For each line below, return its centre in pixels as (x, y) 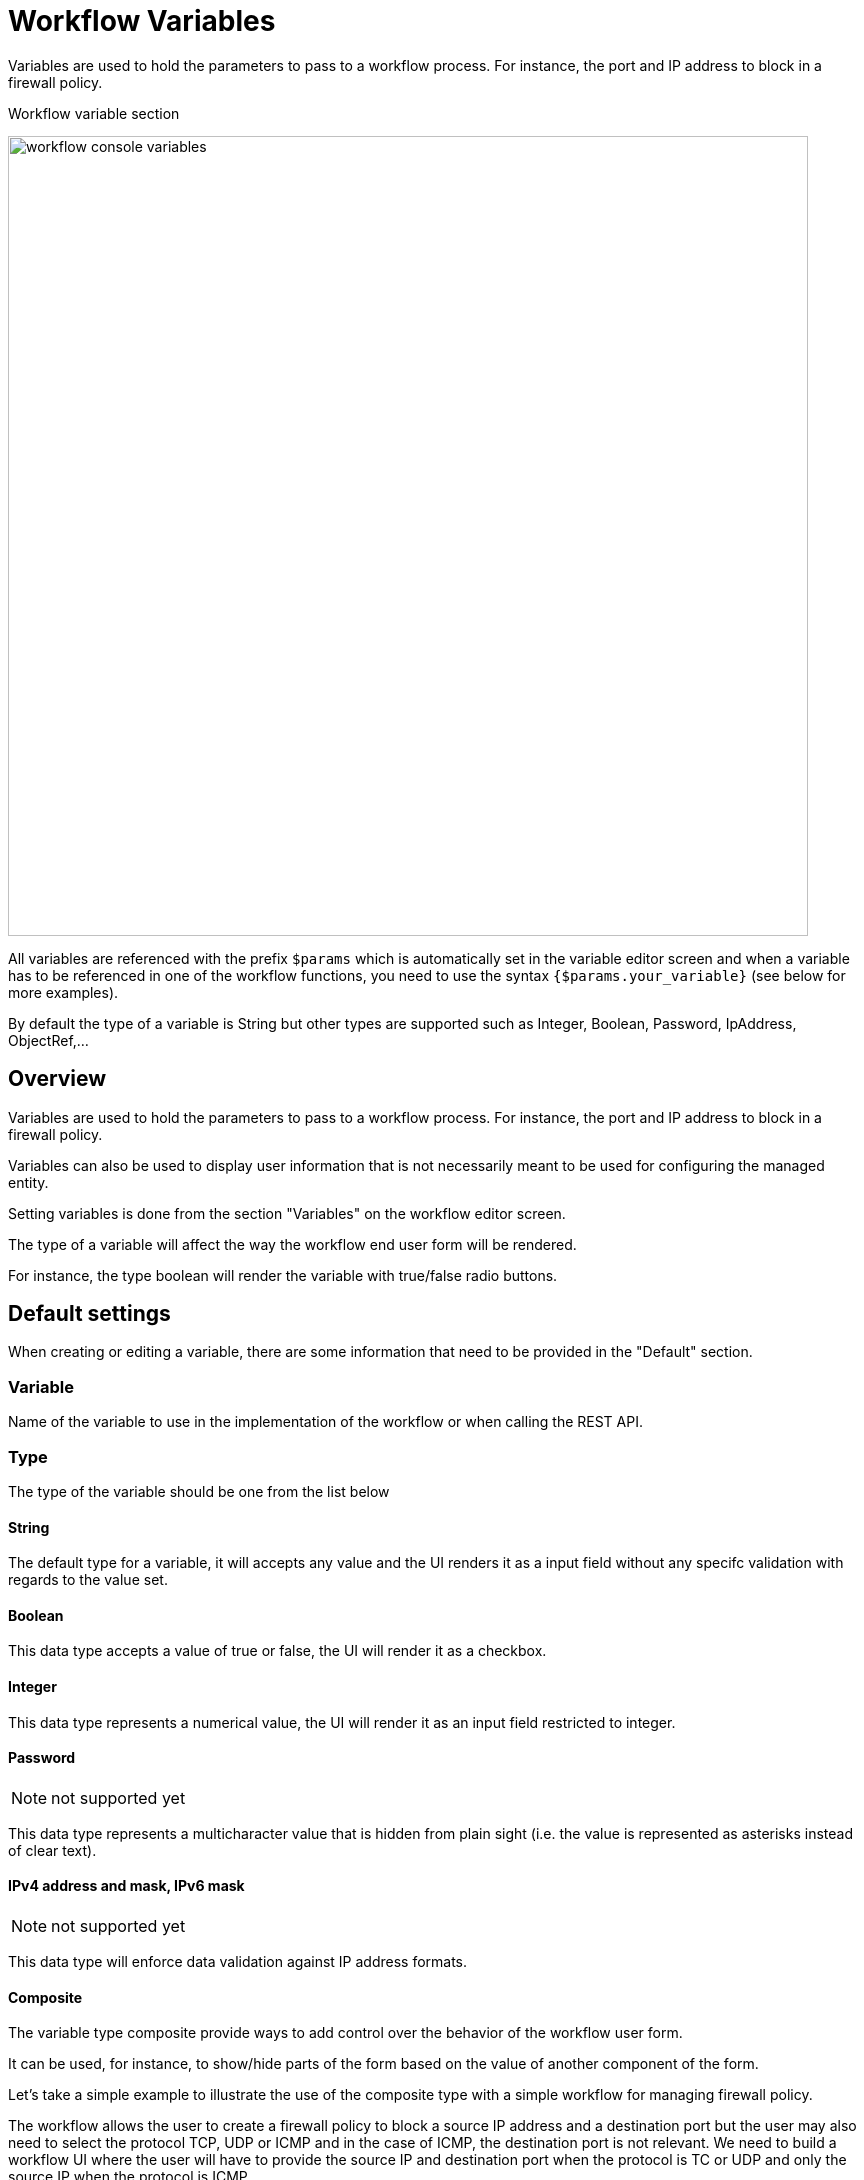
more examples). (63, 992)
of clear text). (52, 1850)
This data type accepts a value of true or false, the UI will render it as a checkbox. (277, 1651)
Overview (57, 1079)
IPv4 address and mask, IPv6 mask (126, 1886)
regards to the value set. (88, 1580)
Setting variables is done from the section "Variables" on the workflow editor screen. (287, 1213)
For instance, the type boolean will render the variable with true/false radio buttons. (283, 1275)
